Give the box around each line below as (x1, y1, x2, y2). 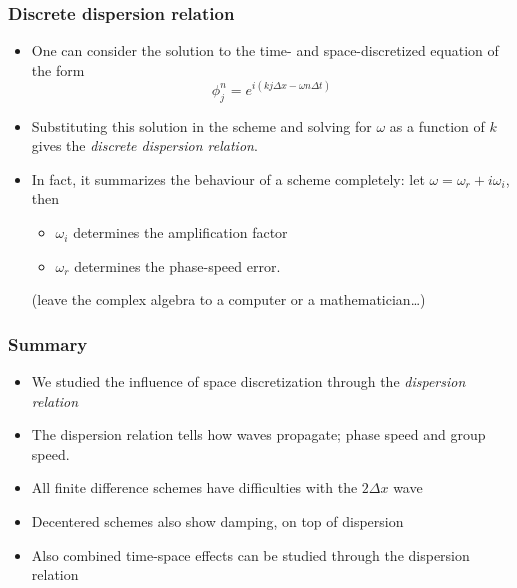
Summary (8, 331, 88, 356)
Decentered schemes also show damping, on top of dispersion (31, 511, 404, 532)
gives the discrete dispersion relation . (31, 135, 258, 156)
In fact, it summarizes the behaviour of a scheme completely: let (31, 168, 425, 189)
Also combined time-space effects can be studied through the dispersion (31, 544, 470, 565)
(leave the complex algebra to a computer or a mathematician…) (31, 289, 426, 310)
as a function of (389, 115, 485, 136)
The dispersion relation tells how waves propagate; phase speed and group (31, 424, 486, 445)
